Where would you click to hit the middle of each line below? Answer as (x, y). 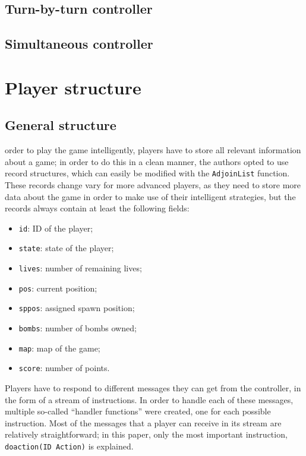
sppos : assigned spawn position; (77, 308)
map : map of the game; (59, 348)
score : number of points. (64, 368)
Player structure (73, 87)
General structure (61, 125)
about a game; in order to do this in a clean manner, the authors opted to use (147, 161)
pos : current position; (58, 288)
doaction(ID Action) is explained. (69, 446)
